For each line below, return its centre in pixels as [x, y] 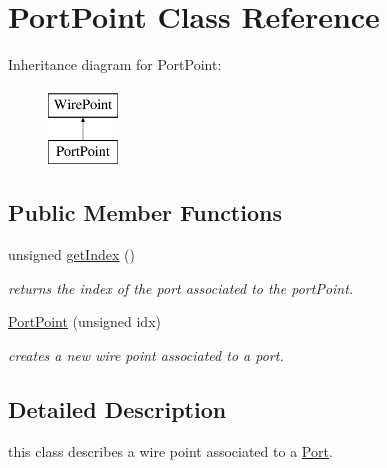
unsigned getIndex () [71, 254]
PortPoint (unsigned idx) [84, 321]
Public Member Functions [145, 212]
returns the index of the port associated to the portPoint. [181, 287]
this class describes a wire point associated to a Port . [170, 450]
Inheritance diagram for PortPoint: [115, 64]
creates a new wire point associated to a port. [146, 354]
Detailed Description [117, 408]
